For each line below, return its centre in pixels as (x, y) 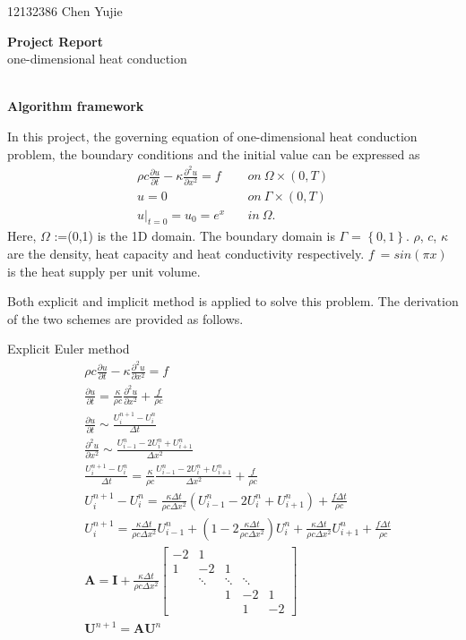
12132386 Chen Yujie (65, 11)
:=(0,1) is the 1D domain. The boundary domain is (194, 236)
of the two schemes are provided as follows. (125, 318)
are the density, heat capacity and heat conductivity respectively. (186, 254)
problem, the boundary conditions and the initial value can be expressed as (214, 154)
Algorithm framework (76, 106)
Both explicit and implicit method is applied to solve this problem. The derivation (233, 301)
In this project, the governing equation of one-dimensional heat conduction (212, 136)
